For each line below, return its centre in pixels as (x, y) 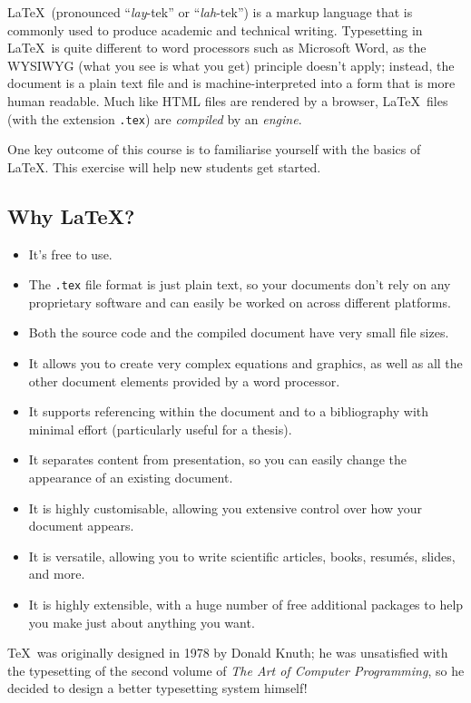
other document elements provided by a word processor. (184, 381)
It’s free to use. (70, 254)
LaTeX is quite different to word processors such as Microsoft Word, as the (217, 48)
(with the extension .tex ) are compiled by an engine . (155, 118)
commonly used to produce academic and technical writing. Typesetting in (215, 29)
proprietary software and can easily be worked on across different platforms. (240, 302)
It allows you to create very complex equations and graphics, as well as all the (245, 363)
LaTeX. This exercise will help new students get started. (164, 166)
